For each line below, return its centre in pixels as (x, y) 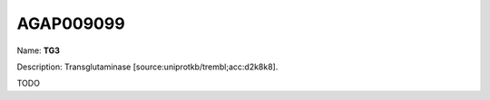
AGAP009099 (71, 23)
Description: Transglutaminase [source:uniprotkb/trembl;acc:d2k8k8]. (147, 67)
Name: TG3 (39, 50)
